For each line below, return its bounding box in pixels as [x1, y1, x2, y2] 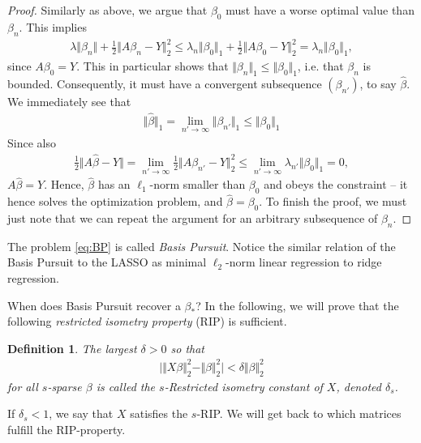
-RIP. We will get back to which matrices [196, 405, 402, 422]
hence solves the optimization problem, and [7, 193, 223, 210]
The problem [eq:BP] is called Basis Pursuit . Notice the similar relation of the [7, 237, 396, 254]
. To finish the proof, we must [259, 193, 407, 210]
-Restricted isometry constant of [164, 377, 323, 394]
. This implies [19, 18, 87, 35]
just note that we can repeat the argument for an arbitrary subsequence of [7, 210, 378, 227]
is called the [96, 377, 156, 394]
